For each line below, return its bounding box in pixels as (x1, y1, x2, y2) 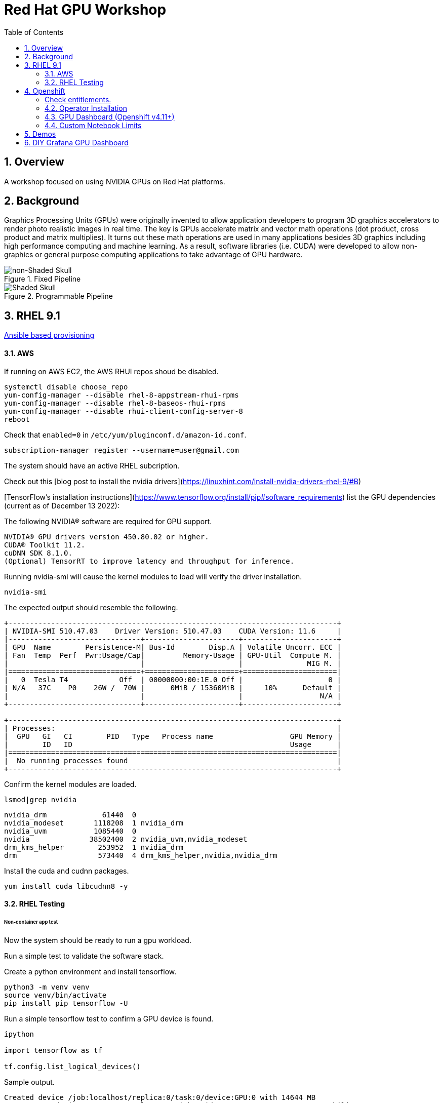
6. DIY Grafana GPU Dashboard (24, 138, 129, 147)
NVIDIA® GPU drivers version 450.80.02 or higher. (4, 532, 209, 541)
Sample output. (4, 1077, 55, 1086)
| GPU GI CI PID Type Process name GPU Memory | (4, 732, 341, 740)
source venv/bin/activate (4, 991, 107, 999)
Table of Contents (4, 27, 64, 36)
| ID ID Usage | (4, 740, 341, 749)
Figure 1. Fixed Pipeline (4, 274, 81, 284)
